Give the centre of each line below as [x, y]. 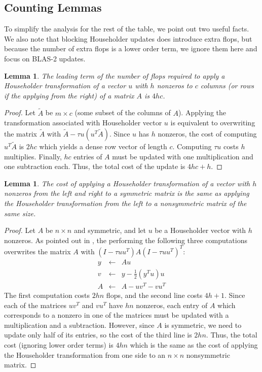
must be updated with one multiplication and [183, 156]
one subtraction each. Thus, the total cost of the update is [95, 166]
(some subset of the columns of [123, 112]
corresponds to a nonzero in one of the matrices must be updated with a [117, 315]
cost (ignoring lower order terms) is [59, 344]
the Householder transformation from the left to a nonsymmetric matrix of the [125, 203]
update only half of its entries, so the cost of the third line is [98, 335]
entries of [88, 156]
